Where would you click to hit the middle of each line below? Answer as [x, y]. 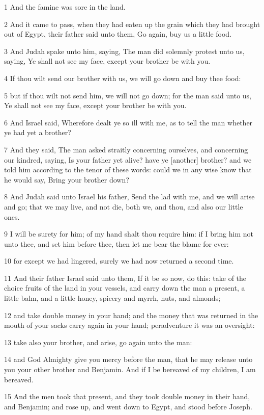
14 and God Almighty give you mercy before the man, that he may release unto [128, 359]
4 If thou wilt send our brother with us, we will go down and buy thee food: [123, 78]
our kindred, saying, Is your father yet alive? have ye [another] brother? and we [128, 159]
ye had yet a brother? [38, 132]
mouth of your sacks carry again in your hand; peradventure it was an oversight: [129, 325]
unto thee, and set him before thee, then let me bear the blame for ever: [116, 243]
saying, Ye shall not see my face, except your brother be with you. [107, 61]
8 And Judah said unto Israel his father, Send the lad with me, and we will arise [129, 197]
